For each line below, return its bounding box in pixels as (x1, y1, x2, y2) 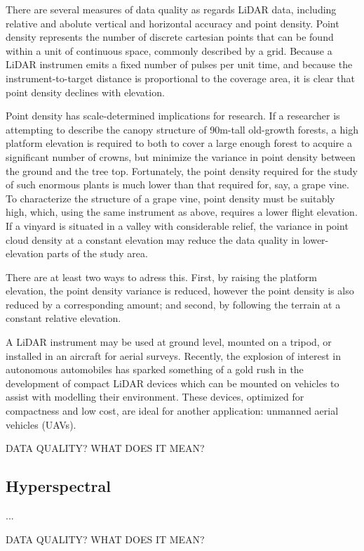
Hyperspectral (6, 475, 111, 497)
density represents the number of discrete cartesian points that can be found (6, 30, 334, 44)
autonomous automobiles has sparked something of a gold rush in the (6, 362, 304, 377)
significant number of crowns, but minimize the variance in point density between (6, 149, 356, 164)
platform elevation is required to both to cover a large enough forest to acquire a (6, 136, 352, 150)
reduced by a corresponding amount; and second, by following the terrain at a (6, 297, 341, 311)
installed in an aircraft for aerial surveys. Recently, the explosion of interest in (6, 348, 342, 363)
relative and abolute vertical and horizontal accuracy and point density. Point (6, 15, 339, 30)
